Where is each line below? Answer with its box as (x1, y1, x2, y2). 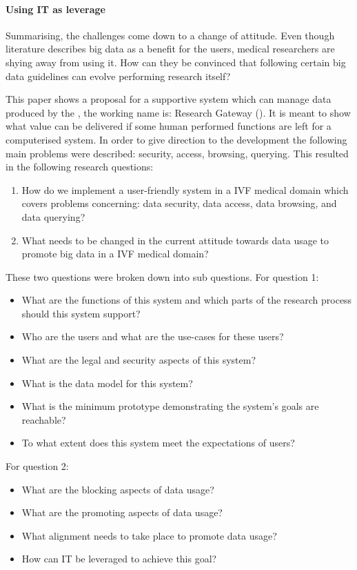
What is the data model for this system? (21, 375, 193, 390)
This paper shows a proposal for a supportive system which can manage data (6, 92, 331, 106)
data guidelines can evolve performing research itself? (6, 68, 231, 83)
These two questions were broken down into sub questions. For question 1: (6, 269, 319, 284)
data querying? (21, 209, 85, 224)
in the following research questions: (6, 159, 154, 174)
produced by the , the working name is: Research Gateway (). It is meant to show (6, 105, 351, 119)
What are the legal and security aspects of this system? (21, 353, 256, 367)
